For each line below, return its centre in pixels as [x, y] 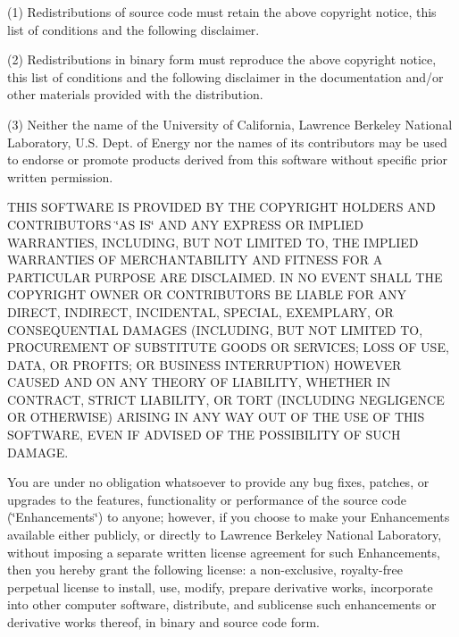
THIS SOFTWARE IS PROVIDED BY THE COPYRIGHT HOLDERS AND [221, 207]
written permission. [60, 176]
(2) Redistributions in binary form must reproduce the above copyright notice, [222, 59]
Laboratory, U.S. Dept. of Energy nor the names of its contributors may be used [227, 142]
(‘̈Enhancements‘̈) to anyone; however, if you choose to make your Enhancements [229, 517]
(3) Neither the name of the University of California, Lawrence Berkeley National [230, 124]
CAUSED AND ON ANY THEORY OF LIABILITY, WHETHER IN [199, 382]
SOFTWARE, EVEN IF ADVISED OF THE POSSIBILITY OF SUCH [204, 435]
